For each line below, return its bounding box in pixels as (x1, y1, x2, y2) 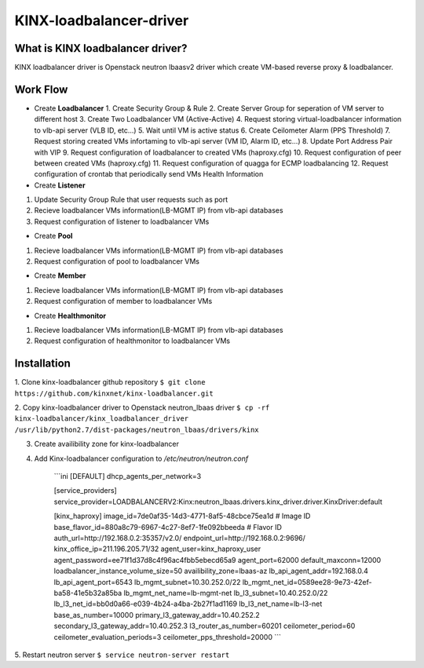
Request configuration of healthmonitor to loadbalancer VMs (34, 336, 231, 345)
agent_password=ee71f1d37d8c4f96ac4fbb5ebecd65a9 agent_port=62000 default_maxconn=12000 (53, 555, 382, 564)
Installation (14, 357, 71, 371)
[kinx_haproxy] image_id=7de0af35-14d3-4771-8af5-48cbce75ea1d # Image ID (53, 511, 311, 521)
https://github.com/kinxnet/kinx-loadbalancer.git (14, 389, 214, 398)
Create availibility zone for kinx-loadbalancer (34, 440, 180, 449)
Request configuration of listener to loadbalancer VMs (34, 217, 210, 226)
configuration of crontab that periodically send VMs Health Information (34, 170, 264, 179)
